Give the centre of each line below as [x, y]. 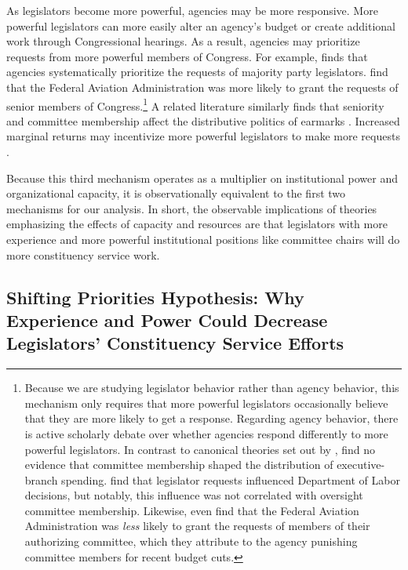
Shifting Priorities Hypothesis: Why [155, 297]
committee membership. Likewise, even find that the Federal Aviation [192, 510]
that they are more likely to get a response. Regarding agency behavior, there [211, 418]
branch [41, 479]
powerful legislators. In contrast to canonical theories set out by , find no [200, 449]
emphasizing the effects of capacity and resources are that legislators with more [197, 224]
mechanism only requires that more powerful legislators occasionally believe [206, 403]
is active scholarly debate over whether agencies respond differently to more [206, 433]
